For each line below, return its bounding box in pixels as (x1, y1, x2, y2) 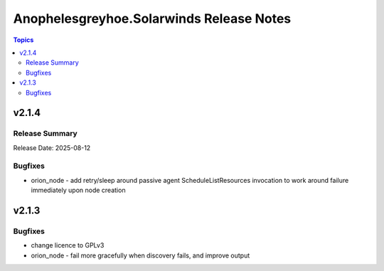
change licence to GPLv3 (31, 241, 105, 250)
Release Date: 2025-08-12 (13, 143, 91, 152)
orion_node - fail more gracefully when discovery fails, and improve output (31, 251, 250, 260)
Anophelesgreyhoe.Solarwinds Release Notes (13, 11, 292, 26)
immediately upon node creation (31, 186, 126, 195)
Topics (13, 36, 34, 44)
